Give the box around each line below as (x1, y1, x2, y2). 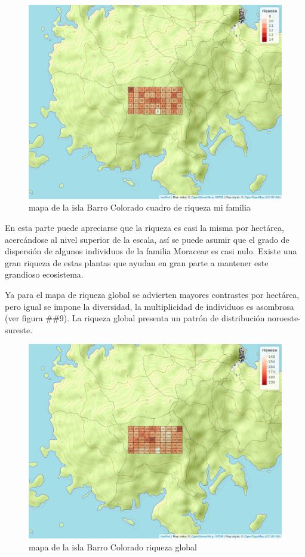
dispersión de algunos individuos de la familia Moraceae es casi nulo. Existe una (5, 245, 297, 257)
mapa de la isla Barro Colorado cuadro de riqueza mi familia (29, 201, 251, 214)
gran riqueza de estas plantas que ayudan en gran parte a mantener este (5, 256, 269, 269)
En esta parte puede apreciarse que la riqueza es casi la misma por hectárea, (5, 221, 284, 234)
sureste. (5, 323, 33, 336)
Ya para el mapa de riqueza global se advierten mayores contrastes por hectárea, (5, 288, 300, 300)
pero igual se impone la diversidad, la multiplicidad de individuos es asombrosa (5, 300, 294, 312)
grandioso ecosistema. (5, 268, 84, 281)
